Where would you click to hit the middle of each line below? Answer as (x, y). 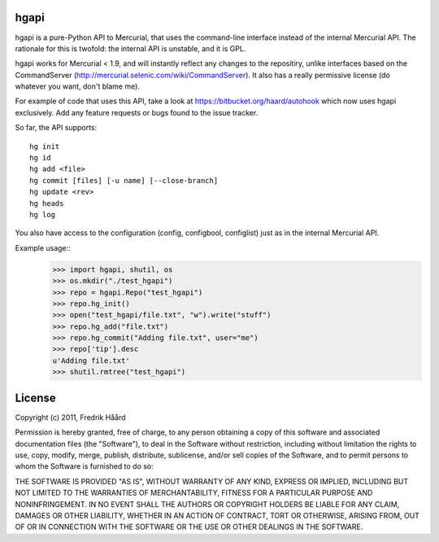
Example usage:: (43, 247)
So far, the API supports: (56, 128)
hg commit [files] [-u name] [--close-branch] (124, 180)
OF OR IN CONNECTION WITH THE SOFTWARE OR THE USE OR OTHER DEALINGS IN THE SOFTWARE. (189, 527)
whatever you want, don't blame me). (77, 86)
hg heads (47, 203)
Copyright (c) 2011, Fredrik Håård (70, 417)
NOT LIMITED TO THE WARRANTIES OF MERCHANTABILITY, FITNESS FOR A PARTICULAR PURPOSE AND (194, 493)
